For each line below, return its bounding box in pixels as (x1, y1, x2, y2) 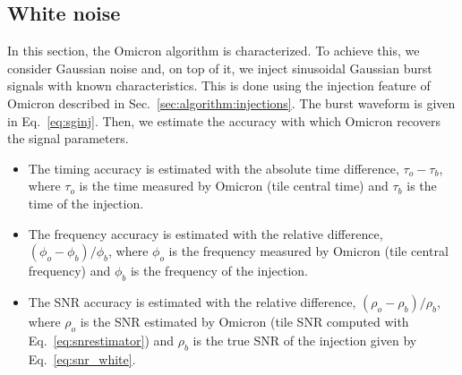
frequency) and (28, 261, 111, 280)
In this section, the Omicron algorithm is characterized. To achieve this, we (7, 41, 420, 60)
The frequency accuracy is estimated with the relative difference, (28, 224, 383, 243)
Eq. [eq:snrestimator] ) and (28, 330, 175, 349)
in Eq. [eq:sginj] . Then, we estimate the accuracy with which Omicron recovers (7, 111, 441, 130)
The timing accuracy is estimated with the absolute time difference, (28, 158, 399, 177)
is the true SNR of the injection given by (192, 330, 417, 349)
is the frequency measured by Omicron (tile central (168, 242, 449, 260)
